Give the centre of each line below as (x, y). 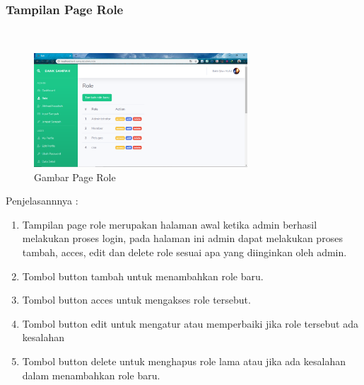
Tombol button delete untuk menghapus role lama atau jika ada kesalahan (184, 361)
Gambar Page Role (75, 177)
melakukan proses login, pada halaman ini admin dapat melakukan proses (182, 238)
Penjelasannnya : (42, 201)
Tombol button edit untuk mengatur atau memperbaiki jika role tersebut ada (190, 323)
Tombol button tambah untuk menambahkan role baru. (143, 276)
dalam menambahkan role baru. (91, 375)
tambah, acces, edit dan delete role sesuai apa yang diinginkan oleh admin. (184, 252)
